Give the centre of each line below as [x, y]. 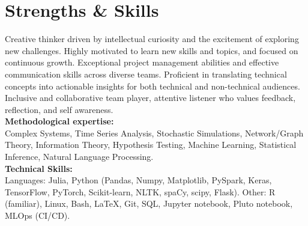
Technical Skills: [39, 168]
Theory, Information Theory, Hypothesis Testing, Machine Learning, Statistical [151, 145]
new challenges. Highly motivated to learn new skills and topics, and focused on [152, 50]
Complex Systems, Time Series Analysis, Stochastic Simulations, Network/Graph [154, 133]
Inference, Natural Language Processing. [79, 157]
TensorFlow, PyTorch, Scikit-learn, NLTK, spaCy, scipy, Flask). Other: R [140, 191]
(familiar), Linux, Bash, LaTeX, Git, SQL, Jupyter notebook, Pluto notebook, [149, 203]
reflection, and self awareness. [59, 109]
